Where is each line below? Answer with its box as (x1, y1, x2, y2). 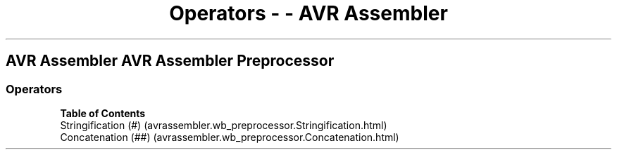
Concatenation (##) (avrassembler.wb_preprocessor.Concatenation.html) (60, 130, 399, 143)
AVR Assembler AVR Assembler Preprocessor (6, 52, 335, 70)
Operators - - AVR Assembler (169, 1, 448, 25)
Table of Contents (60, 107, 146, 119)
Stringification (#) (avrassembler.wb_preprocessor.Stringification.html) (60, 119, 387, 131)
